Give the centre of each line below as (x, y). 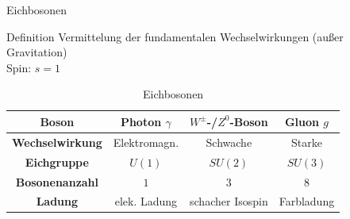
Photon (141, 121)
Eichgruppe (57, 161)
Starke (306, 142)
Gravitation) (37, 52)
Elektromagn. (146, 142)
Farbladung (307, 201)
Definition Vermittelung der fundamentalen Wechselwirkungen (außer (175, 36)
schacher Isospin (229, 201)
